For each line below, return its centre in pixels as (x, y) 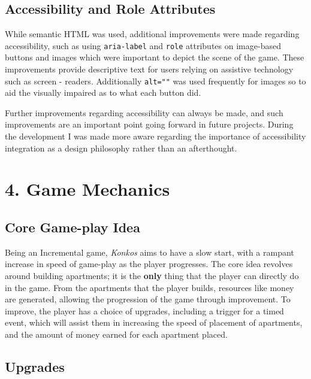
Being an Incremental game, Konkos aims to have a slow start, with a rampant (150, 252)
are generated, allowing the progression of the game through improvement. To (148, 299)
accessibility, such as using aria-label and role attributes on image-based (143, 45)
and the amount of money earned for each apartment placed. (116, 334)
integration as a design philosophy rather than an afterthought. (121, 148)
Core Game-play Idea (73, 227)
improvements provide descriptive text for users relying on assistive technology (149, 69)
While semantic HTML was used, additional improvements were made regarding (152, 34)
